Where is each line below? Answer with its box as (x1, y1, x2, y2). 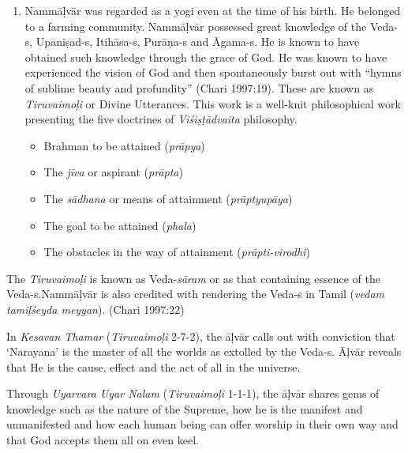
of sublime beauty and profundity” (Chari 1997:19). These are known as (24, 79, 374, 96)
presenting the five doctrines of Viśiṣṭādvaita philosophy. (24, 111, 298, 127)
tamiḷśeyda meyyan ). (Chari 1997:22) (6, 300, 185, 317)
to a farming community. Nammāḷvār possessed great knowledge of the (24, 17, 367, 34)
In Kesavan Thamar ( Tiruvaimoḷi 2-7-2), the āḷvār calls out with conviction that (6, 327, 395, 344)
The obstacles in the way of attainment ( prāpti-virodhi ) (43, 243, 310, 260)
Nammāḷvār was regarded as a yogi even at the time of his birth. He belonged (24, 2, 401, 18)
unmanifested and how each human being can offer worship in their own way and (6, 416, 399, 432)
